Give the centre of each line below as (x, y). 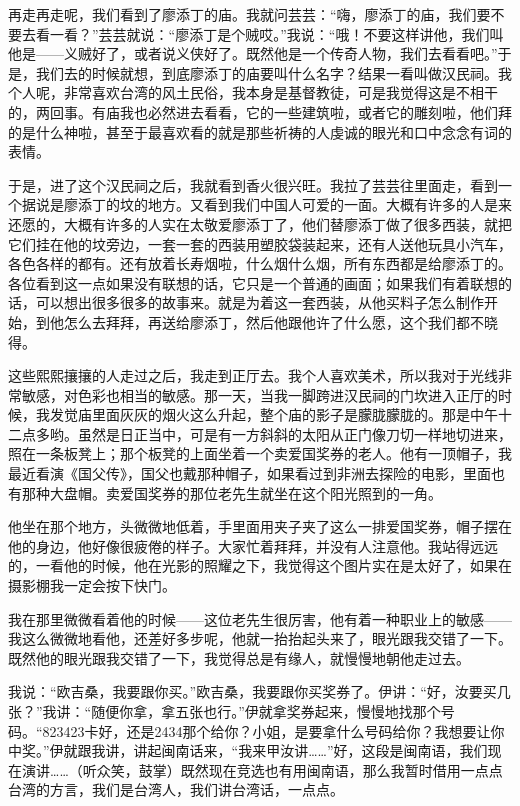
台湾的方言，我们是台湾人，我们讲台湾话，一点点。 (176, 789)
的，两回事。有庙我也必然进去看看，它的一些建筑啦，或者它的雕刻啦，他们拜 (260, 111)
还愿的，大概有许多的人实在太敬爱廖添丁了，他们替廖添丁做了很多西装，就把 (260, 223)
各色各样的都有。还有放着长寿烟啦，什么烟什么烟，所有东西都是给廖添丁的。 (260, 263)
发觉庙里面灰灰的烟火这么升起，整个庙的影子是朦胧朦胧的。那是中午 (273, 414)
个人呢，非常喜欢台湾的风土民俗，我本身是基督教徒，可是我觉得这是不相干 (253, 92)
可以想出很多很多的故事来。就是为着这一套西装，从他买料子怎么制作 (259, 302)
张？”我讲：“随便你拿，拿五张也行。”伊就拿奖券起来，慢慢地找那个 (224, 711)
